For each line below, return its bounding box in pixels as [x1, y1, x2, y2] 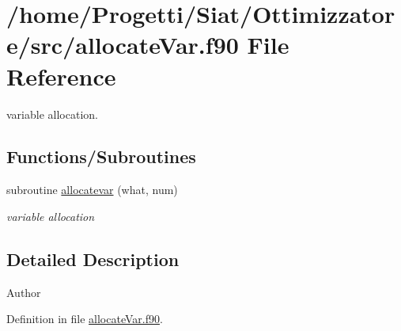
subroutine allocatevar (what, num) [6, 181, 178, 198]
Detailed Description [6, 246, 180, 271]
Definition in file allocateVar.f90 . [6, 310, 163, 327]
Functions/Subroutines [6, 144, 196, 169]
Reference [6, 59, 116, 92]
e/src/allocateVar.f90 [6, 29, 239, 61]
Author [6, 283, 41, 300]
